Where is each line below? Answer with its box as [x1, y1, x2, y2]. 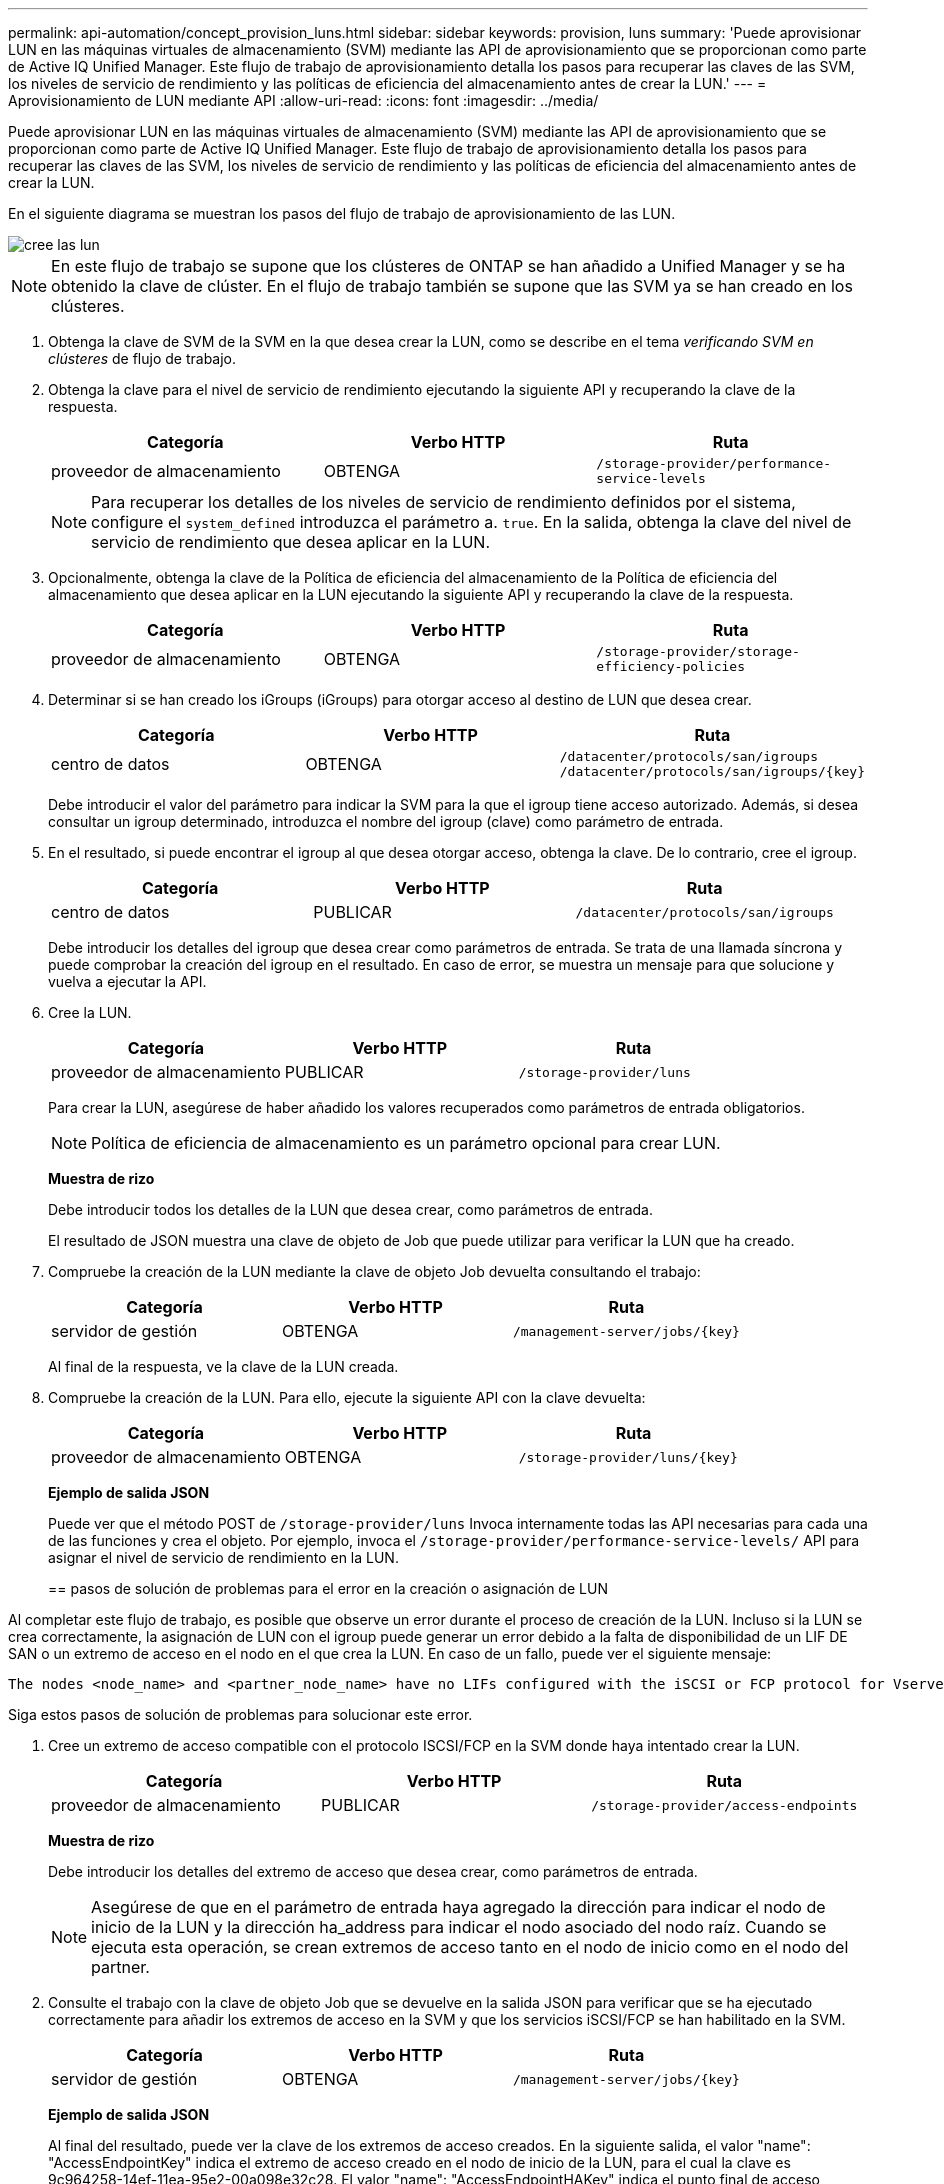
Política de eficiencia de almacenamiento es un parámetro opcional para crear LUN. [91, 1133, 721, 1153]
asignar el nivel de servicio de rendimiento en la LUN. [48, 1549, 399, 1566]
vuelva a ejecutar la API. [48, 973, 207, 990]
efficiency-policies [596, 659, 746, 674]
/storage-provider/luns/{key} [518, 1449, 738, 1465]
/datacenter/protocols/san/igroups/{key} [559, 764, 865, 779]
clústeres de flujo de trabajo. [48, 350, 237, 367]
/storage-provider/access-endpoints [591, 1797, 858, 1813]
